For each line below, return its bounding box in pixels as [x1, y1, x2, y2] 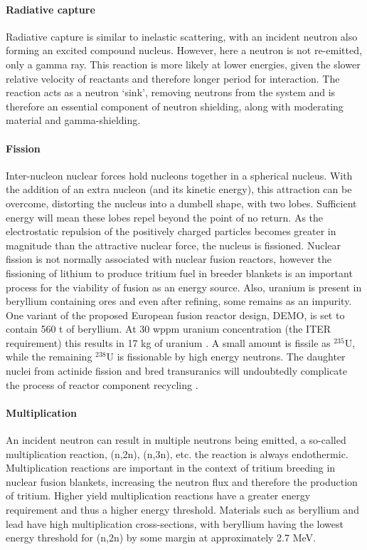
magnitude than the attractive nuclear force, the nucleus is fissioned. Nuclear [6, 237, 341, 252]
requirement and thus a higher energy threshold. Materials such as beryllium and [6, 502, 359, 517]
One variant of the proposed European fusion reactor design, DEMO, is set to [6, 307, 345, 322]
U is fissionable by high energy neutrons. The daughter [106, 349, 346, 364]
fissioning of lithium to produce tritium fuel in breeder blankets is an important [6, 265, 353, 280]
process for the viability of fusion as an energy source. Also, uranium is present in [6, 279, 362, 294]
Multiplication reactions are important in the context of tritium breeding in [6, 460, 336, 475]
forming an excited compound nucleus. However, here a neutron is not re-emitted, [6, 43, 362, 58]
